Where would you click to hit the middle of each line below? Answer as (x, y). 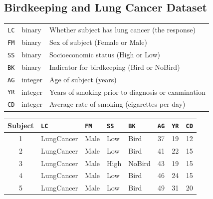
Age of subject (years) (83, 79)
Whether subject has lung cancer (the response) (122, 29)
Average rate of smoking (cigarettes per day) (117, 104)
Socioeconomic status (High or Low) (105, 54)
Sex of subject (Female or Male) (98, 42)
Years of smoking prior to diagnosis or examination (127, 92)
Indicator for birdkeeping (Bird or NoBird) (114, 67)
